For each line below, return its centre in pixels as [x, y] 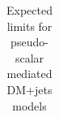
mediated [29, 74]
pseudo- [29, 42]
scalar [29, 57]
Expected [29, 10]
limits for [29, 26]
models [29, 105]
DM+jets [29, 89]
